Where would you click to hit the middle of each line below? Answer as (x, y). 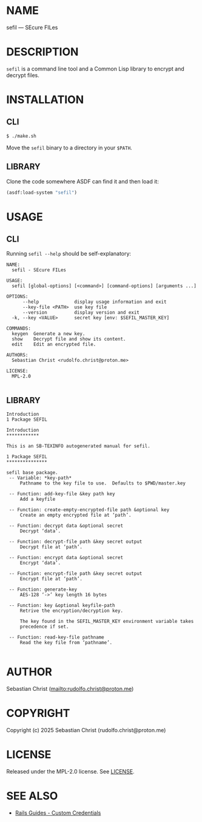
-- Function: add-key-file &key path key (62, 494)
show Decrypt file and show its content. (69, 339)
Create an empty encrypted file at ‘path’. (76, 515)
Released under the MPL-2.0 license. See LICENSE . (70, 772)
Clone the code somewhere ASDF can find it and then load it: (82, 181)
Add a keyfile (38, 499)
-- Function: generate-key (43, 589)
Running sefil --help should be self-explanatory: (69, 254)
